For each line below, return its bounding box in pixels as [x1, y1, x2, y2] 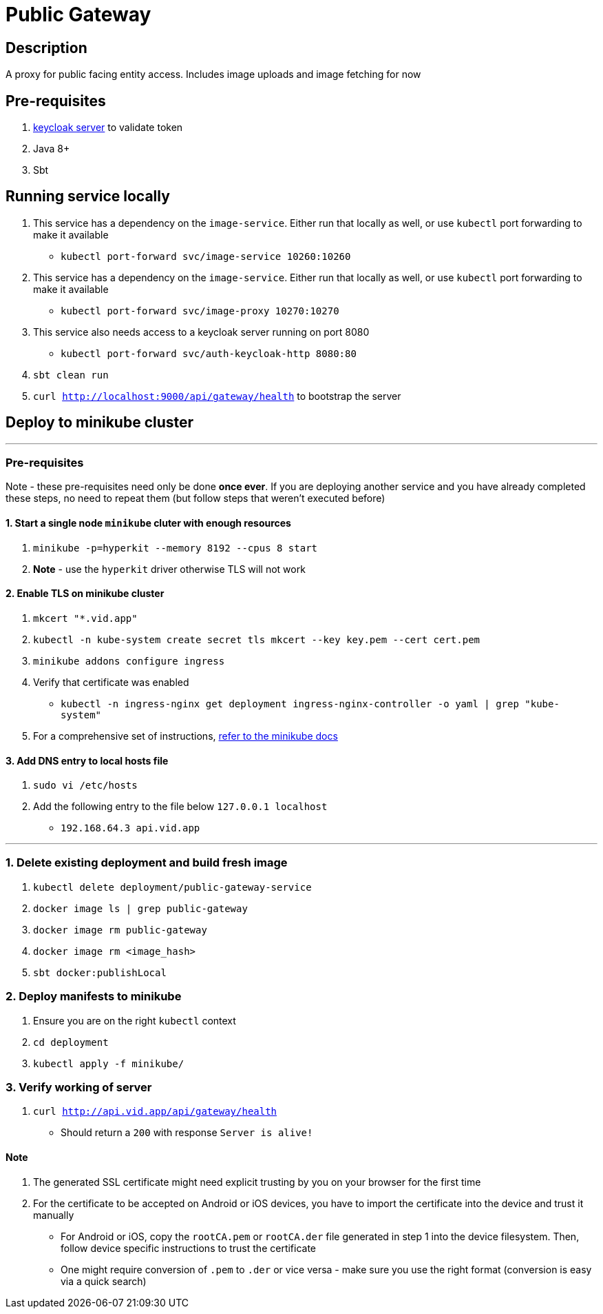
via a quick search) [61, 1275, 147, 1287]
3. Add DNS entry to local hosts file [6, 754, 169, 767]
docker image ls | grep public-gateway [33, 902, 248, 914]
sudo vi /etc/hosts [33, 780, 138, 791]
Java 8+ [33, 143, 70, 155]
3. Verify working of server [6, 1080, 152, 1094]
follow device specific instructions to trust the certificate [61, 1242, 317, 1254]
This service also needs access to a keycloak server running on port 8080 [33, 325, 370, 338]
